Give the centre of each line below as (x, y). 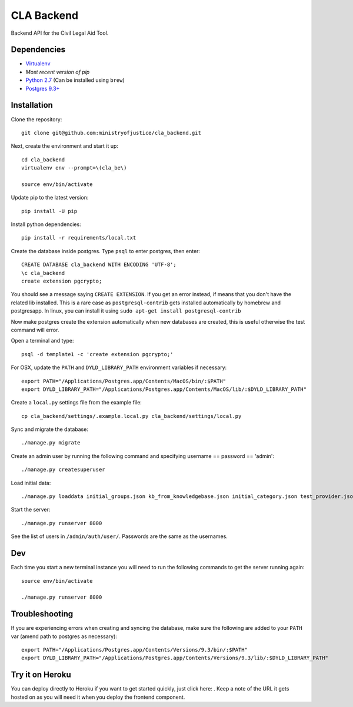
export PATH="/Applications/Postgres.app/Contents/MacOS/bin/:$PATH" (124, 381)
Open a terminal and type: (42, 341)
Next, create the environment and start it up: (65, 146)
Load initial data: (31, 483)
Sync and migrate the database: (49, 429)
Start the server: (31, 510)
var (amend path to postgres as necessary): (64, 636)
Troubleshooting (42, 614)
